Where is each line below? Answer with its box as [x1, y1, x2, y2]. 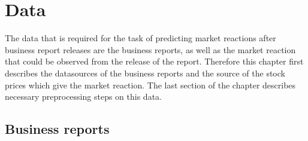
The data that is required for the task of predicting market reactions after [5, 32, 276, 44]
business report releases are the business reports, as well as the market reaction [5, 43, 296, 56]
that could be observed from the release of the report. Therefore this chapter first [5, 55, 304, 68]
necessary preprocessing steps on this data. [5, 90, 162, 103]
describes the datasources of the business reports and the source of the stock [5, 66, 285, 79]
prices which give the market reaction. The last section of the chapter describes [5, 78, 296, 91]
